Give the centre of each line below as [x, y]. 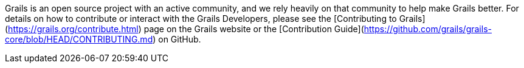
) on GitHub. [177, 39]
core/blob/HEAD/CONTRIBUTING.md [79, 39]
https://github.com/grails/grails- [428, 29]
